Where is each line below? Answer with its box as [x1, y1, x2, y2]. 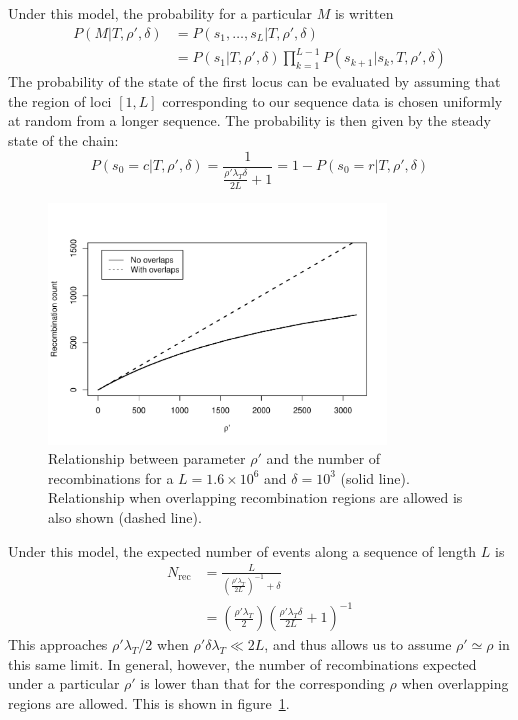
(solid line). [340, 467, 410, 488]
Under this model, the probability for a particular [8, 3, 313, 23]
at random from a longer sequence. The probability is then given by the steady [8, 110, 491, 131]
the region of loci [8, 90, 112, 111]
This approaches [8, 634, 108, 655]
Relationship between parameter [48, 448, 246, 469]
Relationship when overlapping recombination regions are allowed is [48, 487, 463, 508]
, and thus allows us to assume [264, 634, 452, 655]
